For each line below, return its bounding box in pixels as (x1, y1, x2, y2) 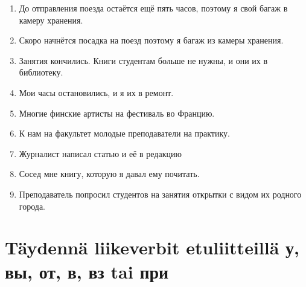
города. (19, 199, 46, 212)
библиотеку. (19, 66, 63, 79)
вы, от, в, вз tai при (5, 259, 169, 283)
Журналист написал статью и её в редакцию (19, 147, 182, 160)
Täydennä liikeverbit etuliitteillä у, (5, 235, 299, 260)
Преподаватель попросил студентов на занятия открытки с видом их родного (19, 187, 302, 200)
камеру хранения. (19, 13, 83, 26)
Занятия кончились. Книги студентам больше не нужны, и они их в (19, 54, 268, 66)
